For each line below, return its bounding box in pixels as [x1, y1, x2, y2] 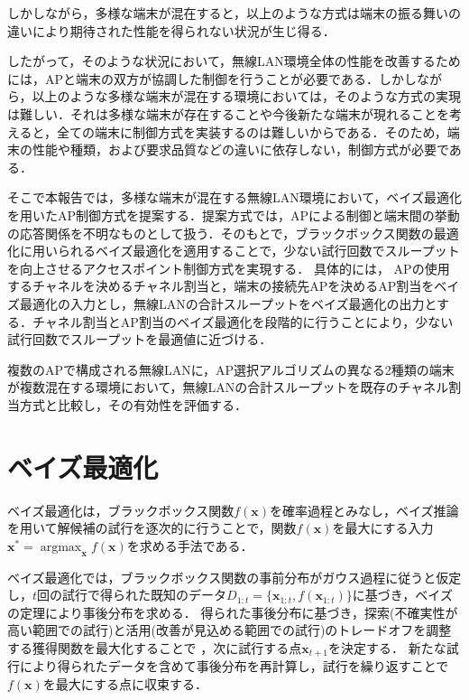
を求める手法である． [126, 536, 253, 555]
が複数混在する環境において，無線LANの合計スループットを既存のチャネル [7, 378, 449, 397]
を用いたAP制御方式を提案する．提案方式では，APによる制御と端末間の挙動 [7, 205, 460, 224]
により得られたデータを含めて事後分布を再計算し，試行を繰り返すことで [19, 657, 449, 676]
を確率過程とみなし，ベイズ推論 [270, 500, 459, 519]
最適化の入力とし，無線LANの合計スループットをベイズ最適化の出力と [19, 294, 437, 313]
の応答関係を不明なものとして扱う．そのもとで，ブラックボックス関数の [7, 223, 434, 242]
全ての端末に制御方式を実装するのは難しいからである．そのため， [57, 122, 447, 141]
